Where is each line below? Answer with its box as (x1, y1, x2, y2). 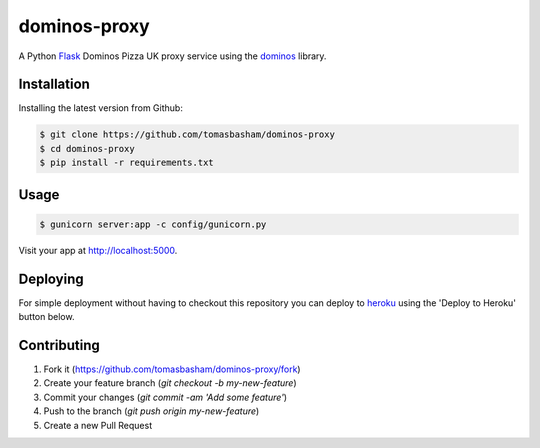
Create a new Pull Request (43, 419, 153, 431)
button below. (18, 311, 75, 323)
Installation (18, 76, 90, 93)
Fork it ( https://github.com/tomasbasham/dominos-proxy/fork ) (43, 363, 301, 375)
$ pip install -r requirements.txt (39, 157, 214, 169)
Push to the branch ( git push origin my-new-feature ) (43, 405, 260, 417)
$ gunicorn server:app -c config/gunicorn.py (39, 218, 267, 230)
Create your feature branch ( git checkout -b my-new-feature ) (43, 377, 297, 389)
